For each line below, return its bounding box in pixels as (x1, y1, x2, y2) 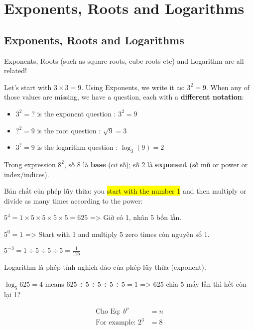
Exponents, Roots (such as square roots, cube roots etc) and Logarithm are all (4, 55, 244, 66)
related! (4, 65, 27, 76)
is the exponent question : (37, 108, 116, 118)
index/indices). (4, 169, 49, 179)
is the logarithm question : (37, 142, 118, 152)
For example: (96, 319, 136, 327)
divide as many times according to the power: (4, 195, 143, 206)
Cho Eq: (96, 308, 121, 315)
